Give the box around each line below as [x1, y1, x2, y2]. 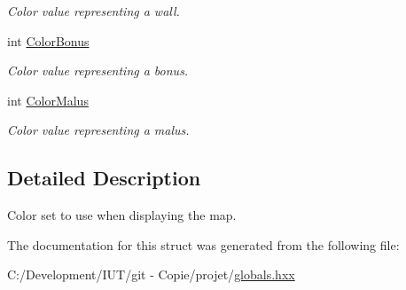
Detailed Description [7, 164, 201, 192]
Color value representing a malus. [7, 121, 190, 139]
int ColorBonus [7, 31, 90, 50]
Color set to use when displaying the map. [7, 206, 237, 224]
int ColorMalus [7, 90, 89, 109]
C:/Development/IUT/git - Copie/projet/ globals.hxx [7, 265, 295, 284]
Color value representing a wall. [7, 2, 180, 20]
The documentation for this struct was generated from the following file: [7, 235, 400, 254]
